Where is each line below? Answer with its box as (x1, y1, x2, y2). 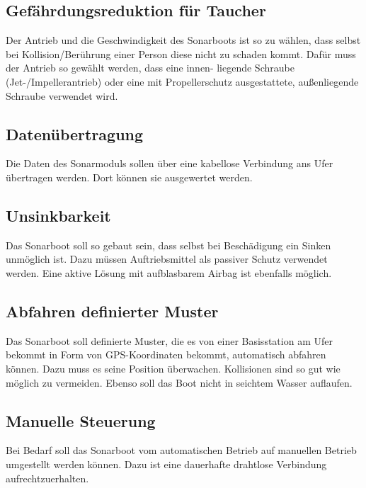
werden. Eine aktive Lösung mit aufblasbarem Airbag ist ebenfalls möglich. (6, 265, 332, 280)
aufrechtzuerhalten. (6, 470, 89, 485)
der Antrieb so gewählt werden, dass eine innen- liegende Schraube (6, 60, 294, 75)
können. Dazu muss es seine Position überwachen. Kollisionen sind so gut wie (6, 361, 341, 375)
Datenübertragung (6, 123, 144, 144)
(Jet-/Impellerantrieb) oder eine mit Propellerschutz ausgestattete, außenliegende (6, 74, 359, 89)
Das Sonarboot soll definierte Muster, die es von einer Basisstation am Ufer (6, 333, 333, 348)
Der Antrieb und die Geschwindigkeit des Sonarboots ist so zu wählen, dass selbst (6, 33, 361, 47)
